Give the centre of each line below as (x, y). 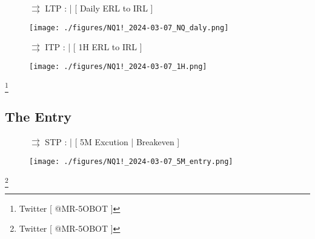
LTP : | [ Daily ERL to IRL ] (99, 8)
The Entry (38, 116)
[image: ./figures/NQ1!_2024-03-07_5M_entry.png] (131, 161)
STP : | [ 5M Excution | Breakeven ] (112, 142)
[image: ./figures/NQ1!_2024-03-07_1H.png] (118, 66)
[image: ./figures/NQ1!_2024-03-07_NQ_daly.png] (129, 28)
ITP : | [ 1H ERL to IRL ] (94, 47)
